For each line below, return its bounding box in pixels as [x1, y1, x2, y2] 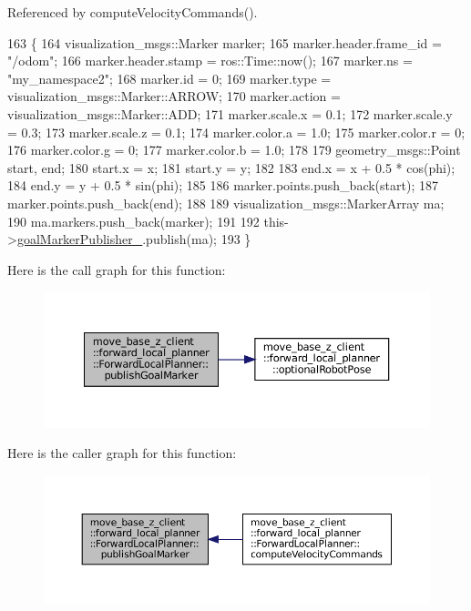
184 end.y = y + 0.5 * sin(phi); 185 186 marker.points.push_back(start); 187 [7, 176, 438, 195]
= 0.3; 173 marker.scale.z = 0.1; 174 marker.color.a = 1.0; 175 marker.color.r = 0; [7, 122, 466, 141]
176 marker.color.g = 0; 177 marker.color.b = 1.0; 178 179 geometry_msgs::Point [7, 140, 461, 159]
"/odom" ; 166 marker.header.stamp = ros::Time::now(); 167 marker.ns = [7, 51, 413, 70]
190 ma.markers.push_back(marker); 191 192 [7, 211, 260, 230]
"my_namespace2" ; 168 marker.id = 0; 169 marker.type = [7, 68, 332, 87]
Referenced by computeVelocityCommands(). [7, 3, 258, 21]
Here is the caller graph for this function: [7, 443, 237, 463]
